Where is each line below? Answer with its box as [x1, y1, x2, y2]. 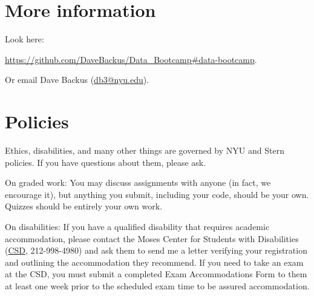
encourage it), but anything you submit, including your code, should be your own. [5, 188, 309, 200]
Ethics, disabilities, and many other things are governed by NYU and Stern [5, 144, 284, 157]
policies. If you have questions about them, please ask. [5, 156, 206, 168]
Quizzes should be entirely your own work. [5, 200, 163, 212]
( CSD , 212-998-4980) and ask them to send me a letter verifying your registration [5, 244, 307, 257]
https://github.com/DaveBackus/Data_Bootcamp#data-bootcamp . [5, 53, 257, 65]
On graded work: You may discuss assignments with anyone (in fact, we [5, 176, 271, 189]
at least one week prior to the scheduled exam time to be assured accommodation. [5, 279, 310, 292]
